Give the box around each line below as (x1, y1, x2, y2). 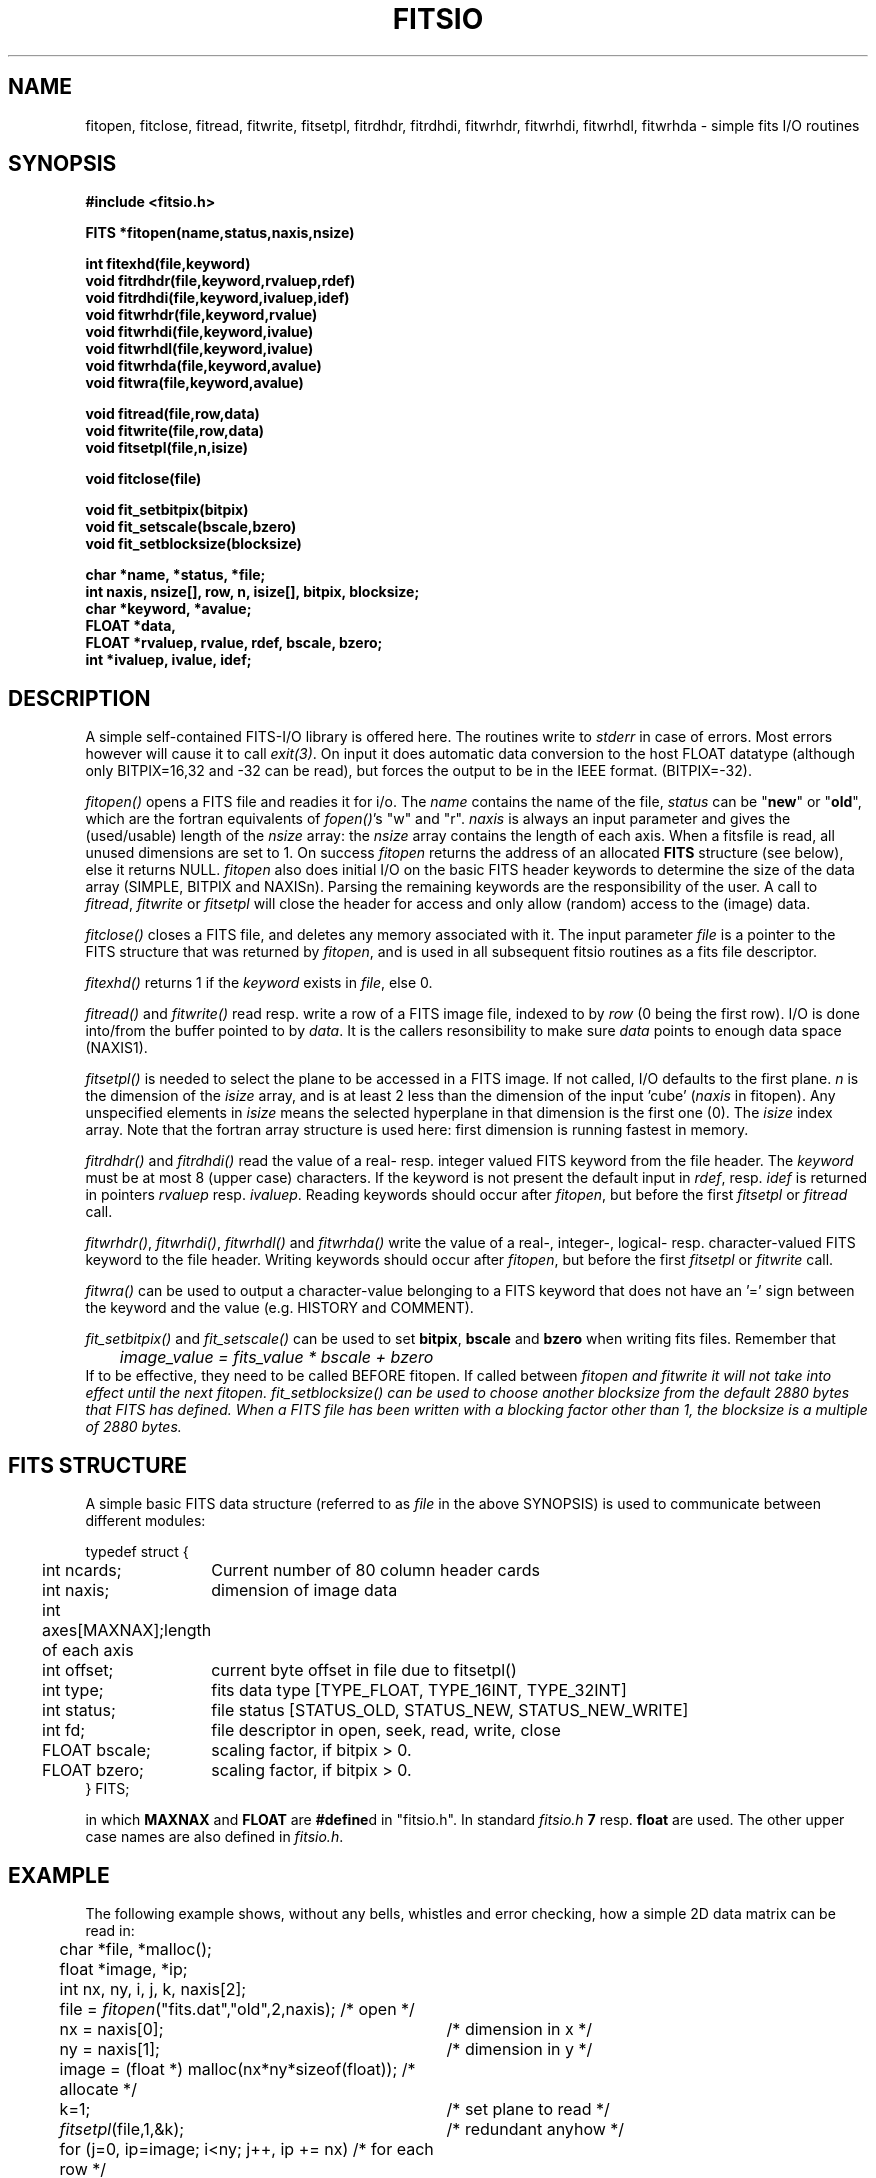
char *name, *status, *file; (85, 566, 266, 584)
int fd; (42, 1720, 86, 1741)
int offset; (42, 1660, 114, 1681)
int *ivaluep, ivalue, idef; (85, 651, 252, 669)
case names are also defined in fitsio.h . (85, 1828, 344, 1846)
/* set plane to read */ (446, 2098, 610, 2119)
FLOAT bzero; (42, 1760, 144, 1781)
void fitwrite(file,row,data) (85, 422, 265, 440)
